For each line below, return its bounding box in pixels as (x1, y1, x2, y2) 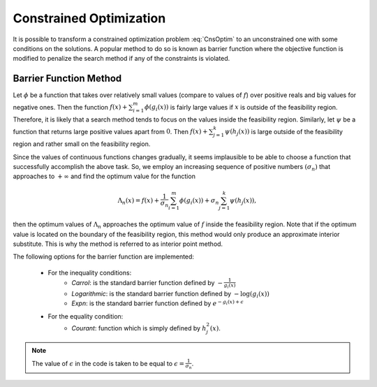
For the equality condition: (47, 312, 124, 321)
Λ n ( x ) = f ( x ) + (117, 196, 160, 206)
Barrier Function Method (13, 73, 122, 85)
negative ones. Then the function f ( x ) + (13, 103, 128, 111)
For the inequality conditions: (47, 268, 132, 277)
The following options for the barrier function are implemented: (13, 252, 195, 261)
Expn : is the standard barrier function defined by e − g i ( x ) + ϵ (71, 298, 244, 307)
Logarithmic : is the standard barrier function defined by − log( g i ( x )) (71, 289, 270, 300)
